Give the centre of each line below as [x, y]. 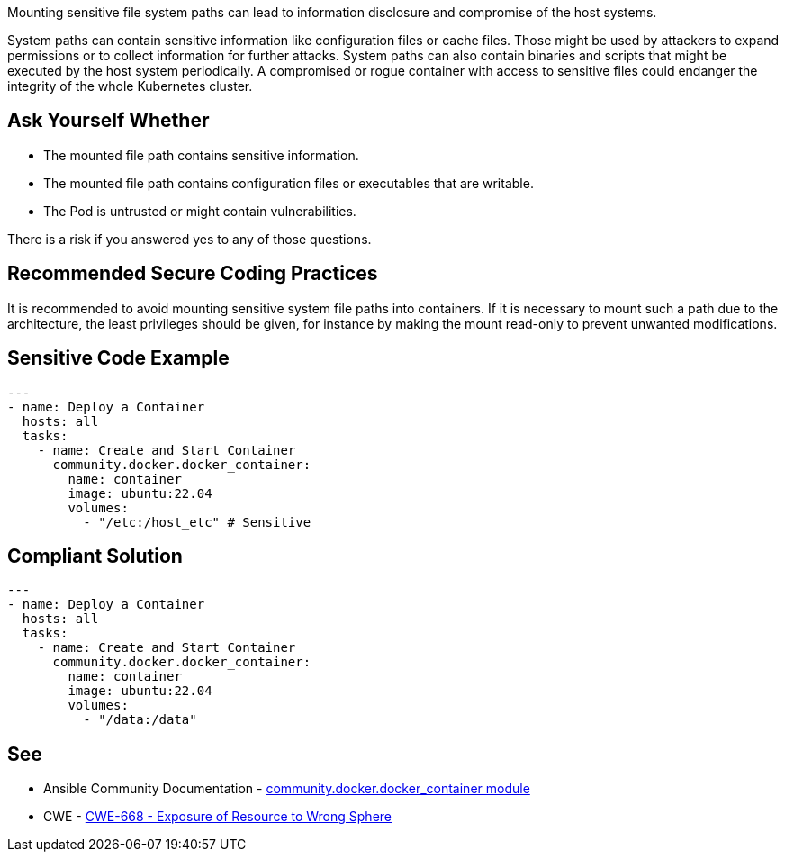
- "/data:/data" [140, 720]
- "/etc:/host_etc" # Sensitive [197, 522]
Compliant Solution [95, 556]
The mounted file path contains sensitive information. [201, 155]
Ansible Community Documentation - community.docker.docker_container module [287, 789]
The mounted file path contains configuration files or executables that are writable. [289, 183]
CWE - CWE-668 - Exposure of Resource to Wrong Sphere [218, 817]
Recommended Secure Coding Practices [193, 274]
